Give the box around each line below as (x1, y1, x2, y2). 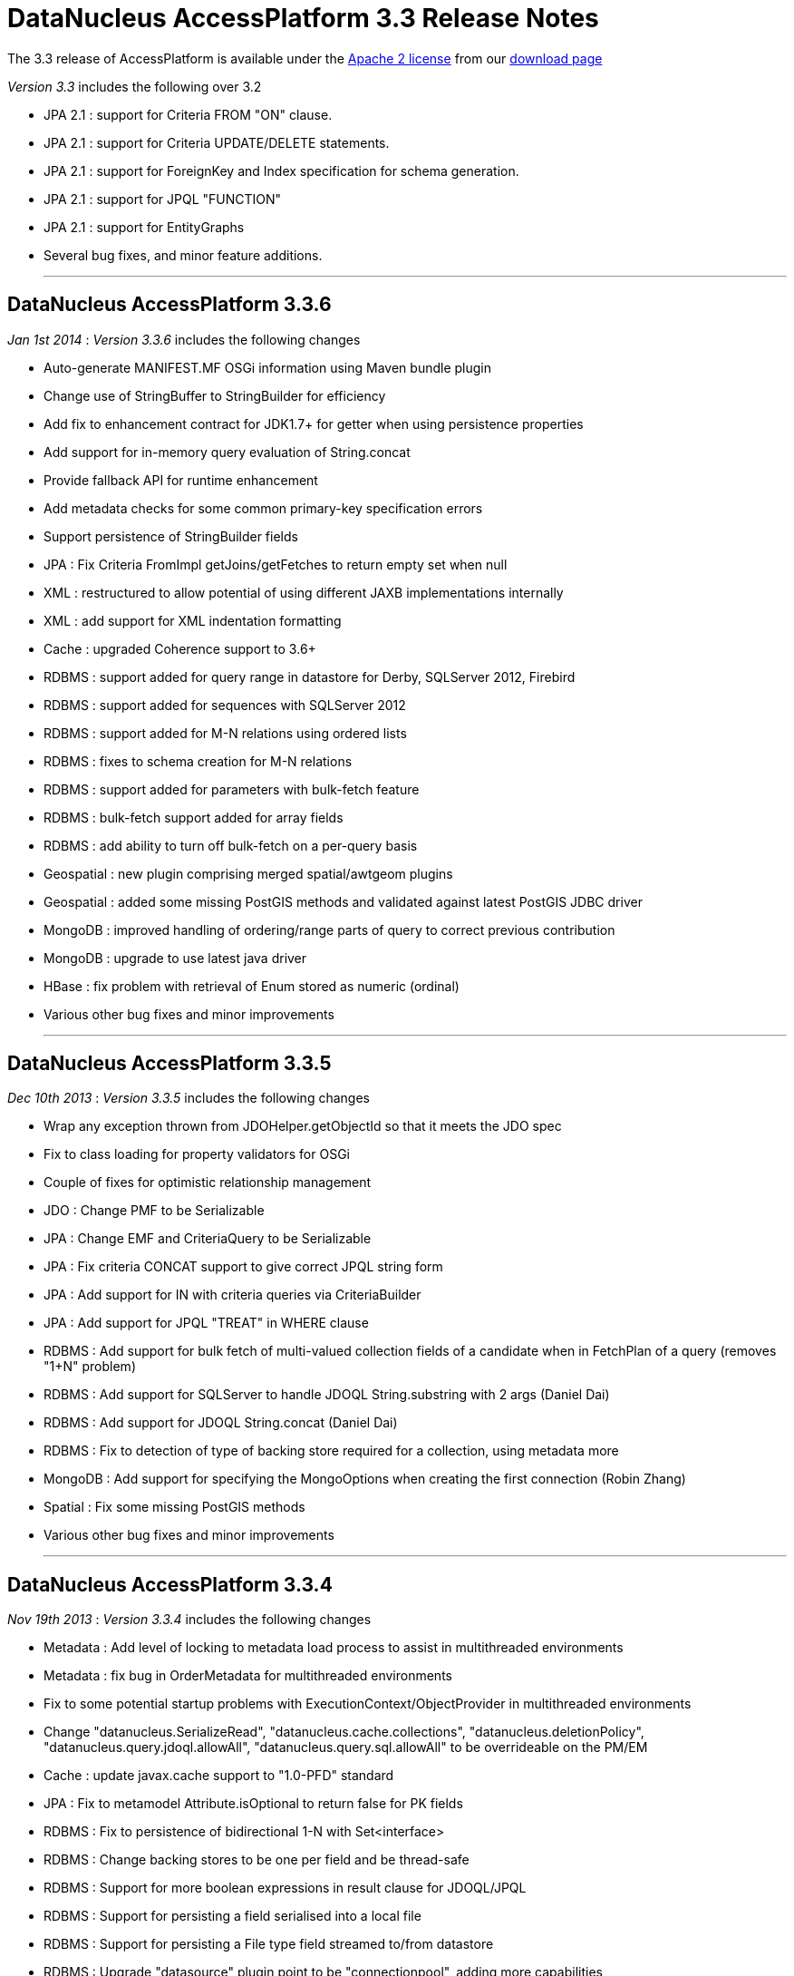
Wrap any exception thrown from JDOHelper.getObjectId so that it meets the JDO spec (44, 1118, 562, 1134)
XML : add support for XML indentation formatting (44, 612, 342, 628)
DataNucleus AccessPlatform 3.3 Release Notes (7, 3, 599, 34)
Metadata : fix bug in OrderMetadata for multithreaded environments (44, 1668, 452, 1684)
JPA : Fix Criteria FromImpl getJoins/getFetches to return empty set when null (44, 556, 508, 572)
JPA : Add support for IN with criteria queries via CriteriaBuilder (44, 1287, 421, 1303)
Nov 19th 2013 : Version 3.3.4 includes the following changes (7, 1611, 372, 1628)
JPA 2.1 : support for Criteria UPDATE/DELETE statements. (44, 134, 390, 151)
